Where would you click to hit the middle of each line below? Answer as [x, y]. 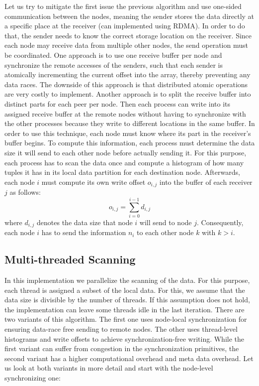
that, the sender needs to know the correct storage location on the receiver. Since [128, 35]
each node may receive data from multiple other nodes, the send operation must [126, 45]
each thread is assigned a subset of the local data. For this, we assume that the [125, 290]
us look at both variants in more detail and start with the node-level [109, 368]
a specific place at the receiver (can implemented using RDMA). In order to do [125, 26]
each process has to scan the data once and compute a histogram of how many [124, 162]
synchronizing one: [33, 378]
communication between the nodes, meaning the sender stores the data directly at [129, 16]
